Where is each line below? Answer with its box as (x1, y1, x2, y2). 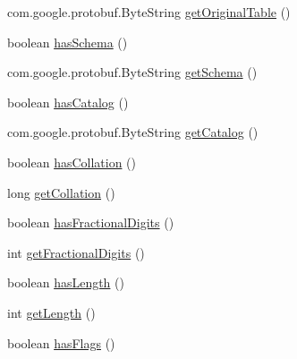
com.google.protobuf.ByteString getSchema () (7, 63, 258, 81)
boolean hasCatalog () (7, 92, 129, 111)
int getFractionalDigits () (7, 243, 145, 261)
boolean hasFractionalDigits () (7, 213, 174, 232)
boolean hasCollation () (7, 152, 137, 171)
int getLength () (7, 303, 96, 321)
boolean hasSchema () (7, 32, 128, 51)
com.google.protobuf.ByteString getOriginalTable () (7, 3, 291, 21)
